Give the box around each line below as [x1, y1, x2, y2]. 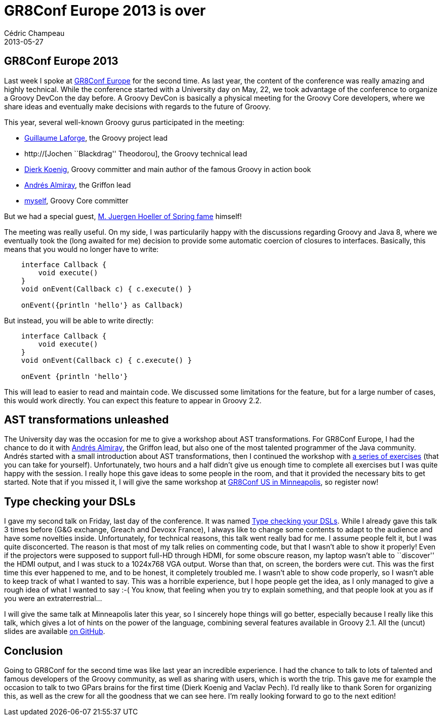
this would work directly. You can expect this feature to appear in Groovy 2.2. [4, 396, 262, 405]
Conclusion [4, 644, 63, 657]
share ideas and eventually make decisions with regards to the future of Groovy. [4, 102, 271, 111]
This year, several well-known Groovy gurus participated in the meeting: [4, 117, 245, 126]
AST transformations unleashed [4, 413, 169, 427]
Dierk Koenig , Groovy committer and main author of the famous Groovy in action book [24, 164, 311, 174]
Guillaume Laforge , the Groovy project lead [24, 133, 168, 142]
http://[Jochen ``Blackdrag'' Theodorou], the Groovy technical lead [24, 149, 247, 158]
